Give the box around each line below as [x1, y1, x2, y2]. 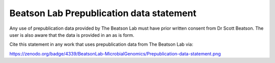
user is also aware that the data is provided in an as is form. [9, 32, 134, 38]
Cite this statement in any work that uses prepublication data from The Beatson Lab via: [9, 41, 194, 47]
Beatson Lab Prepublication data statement [9, 8, 197, 19]
